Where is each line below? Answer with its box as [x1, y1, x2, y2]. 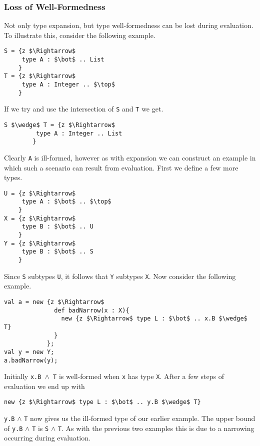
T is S [32, 422, 49, 433]
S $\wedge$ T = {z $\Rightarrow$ [4, 121, 115, 128]
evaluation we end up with [4, 380, 85, 391]
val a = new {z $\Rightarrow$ [4, 298, 104, 305]
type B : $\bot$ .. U [21, 223, 93, 230]
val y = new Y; [4, 348, 54, 355]
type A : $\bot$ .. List [21, 56, 104, 63]
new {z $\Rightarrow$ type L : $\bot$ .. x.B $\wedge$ [61, 315, 247, 322]
